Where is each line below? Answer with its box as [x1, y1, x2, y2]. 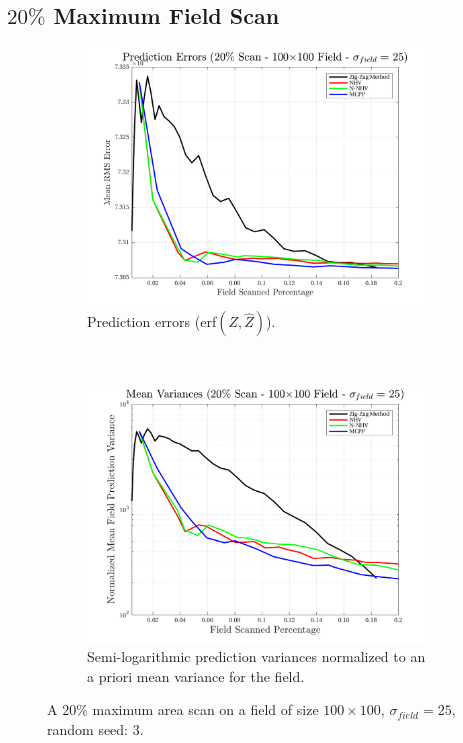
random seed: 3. [47, 719, 144, 740]
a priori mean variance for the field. [87, 665, 305, 686]
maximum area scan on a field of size [92, 699, 319, 720]
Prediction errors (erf [87, 311, 217, 332]
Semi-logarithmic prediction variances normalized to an [87, 646, 426, 667]
